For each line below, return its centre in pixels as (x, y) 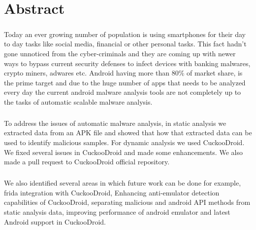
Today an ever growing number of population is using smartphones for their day (125, 34)
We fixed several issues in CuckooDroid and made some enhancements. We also (123, 152)
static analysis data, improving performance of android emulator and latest (117, 212)
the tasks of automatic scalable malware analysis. (78, 101)
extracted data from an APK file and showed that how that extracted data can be (128, 133)
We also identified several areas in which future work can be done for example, (123, 183)
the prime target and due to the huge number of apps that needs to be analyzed (125, 82)
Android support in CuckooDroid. (55, 221)
